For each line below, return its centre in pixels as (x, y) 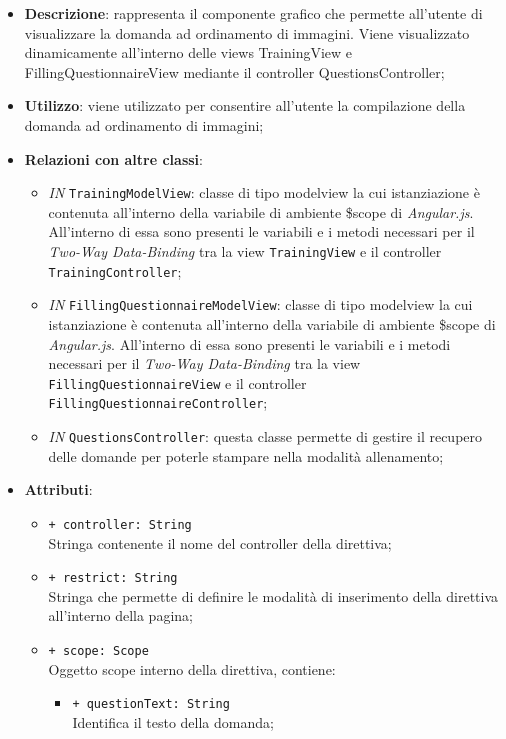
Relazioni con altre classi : (113, 158)
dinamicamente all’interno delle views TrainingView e (188, 52)
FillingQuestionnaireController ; (158, 402)
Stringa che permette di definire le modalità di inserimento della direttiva (273, 595)
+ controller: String (120, 524)
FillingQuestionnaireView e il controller (177, 382)
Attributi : (58, 489)
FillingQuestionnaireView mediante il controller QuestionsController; (234, 71)
